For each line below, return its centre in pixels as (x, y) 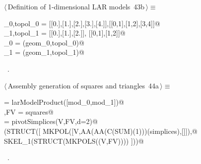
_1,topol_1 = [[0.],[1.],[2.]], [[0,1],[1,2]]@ (65, 33)
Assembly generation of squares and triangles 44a (83, 85)
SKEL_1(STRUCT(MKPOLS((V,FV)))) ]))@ (74, 141)
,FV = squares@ (29, 111)
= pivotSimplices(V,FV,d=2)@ (51, 121)
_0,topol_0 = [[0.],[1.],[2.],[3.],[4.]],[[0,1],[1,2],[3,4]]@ (82, 23)
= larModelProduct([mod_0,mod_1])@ (64, 102)
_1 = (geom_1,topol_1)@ (44, 52)
